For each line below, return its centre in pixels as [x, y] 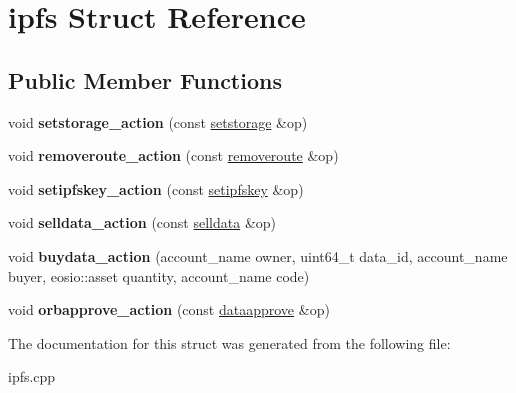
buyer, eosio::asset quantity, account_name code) [159, 275]
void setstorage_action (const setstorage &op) [158, 121]
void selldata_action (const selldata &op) [142, 222]
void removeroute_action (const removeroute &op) [173, 155]
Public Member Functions [145, 79]
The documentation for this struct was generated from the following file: [229, 342]
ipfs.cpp [32, 376]
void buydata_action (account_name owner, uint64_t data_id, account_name [258, 255]
